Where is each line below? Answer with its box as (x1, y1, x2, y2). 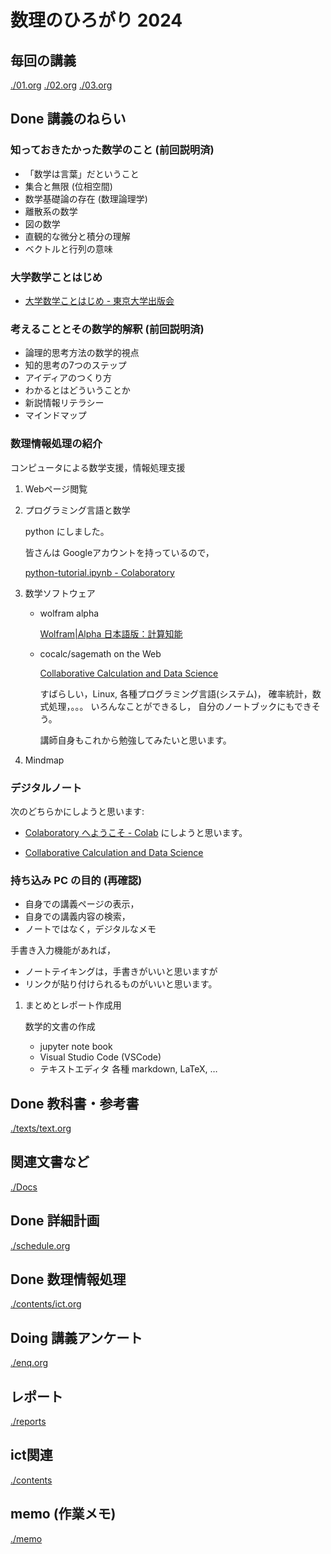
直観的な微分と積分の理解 (24, 230, 131, 242)
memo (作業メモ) (10, 1506, 117, 1523)
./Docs (10, 1181, 38, 1193)
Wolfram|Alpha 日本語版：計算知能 (39, 627, 183, 640)
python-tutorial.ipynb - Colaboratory (24, 566, 175, 578)
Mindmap (24, 754, 65, 766)
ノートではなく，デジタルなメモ (24, 923, 157, 935)
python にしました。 (24, 525, 110, 537)
